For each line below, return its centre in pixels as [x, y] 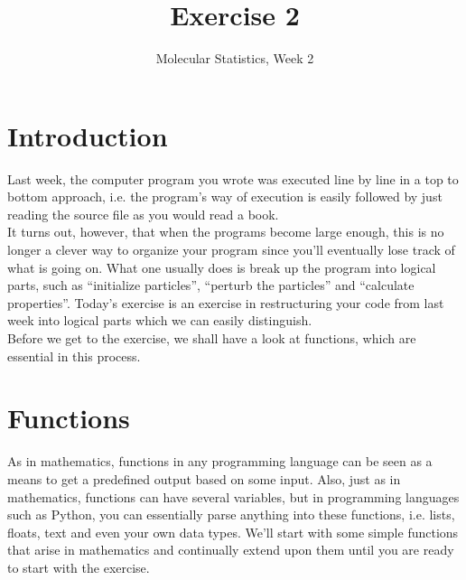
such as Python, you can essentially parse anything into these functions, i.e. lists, [231, 515]
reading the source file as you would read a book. [143, 214]
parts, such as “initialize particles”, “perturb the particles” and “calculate [211, 285]
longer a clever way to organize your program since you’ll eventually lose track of [231, 250]
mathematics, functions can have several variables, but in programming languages [233, 496]
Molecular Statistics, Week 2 [235, 58]
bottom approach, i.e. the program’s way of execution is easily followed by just [225, 196]
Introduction [88, 135]
